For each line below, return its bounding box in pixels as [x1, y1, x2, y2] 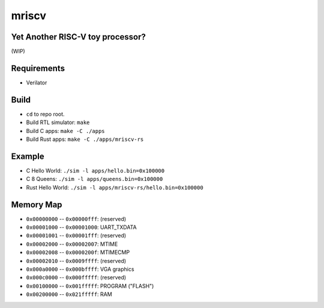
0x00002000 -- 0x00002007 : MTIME [26, 240, 118, 247]
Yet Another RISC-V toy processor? [11, 32, 146, 42]
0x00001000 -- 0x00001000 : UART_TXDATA [26, 224, 137, 231]
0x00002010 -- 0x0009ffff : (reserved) [26, 257, 127, 264]
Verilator [26, 78, 47, 86]
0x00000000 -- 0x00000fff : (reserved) [26, 215, 127, 222]
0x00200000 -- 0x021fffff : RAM [26, 291, 112, 298]
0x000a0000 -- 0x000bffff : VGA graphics [26, 265, 134, 273]
